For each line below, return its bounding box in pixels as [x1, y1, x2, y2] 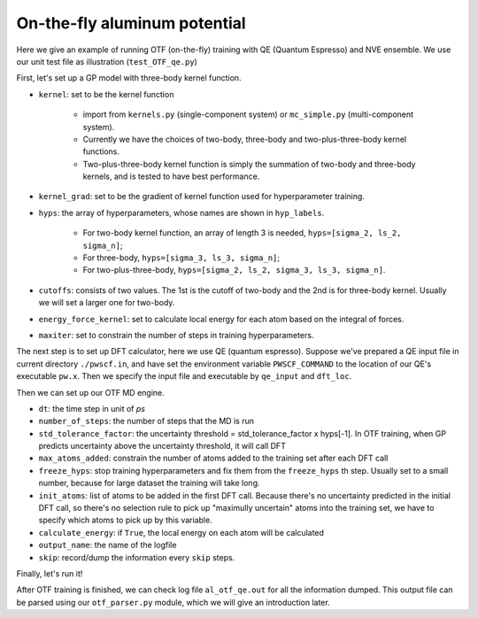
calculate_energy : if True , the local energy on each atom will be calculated [38, 527, 325, 537]
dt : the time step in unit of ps [38, 403, 146, 413]
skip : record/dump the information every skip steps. [38, 552, 235, 562]
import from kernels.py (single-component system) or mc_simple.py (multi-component [82, 109, 414, 120]
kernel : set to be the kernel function [38, 89, 174, 99]
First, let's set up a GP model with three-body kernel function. [16, 73, 243, 83]
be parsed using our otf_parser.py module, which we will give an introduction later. [16, 597, 331, 607]
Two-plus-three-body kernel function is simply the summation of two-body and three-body [82, 158, 416, 169]
